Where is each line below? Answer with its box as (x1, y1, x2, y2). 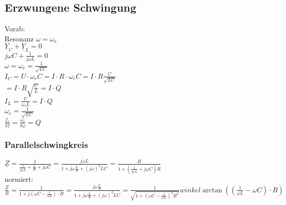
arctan (202, 186, 222, 194)
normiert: (5, 173, 33, 184)
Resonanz (5, 33, 34, 43)
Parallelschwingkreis (5, 138, 88, 150)
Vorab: (5, 23, 25, 34)
